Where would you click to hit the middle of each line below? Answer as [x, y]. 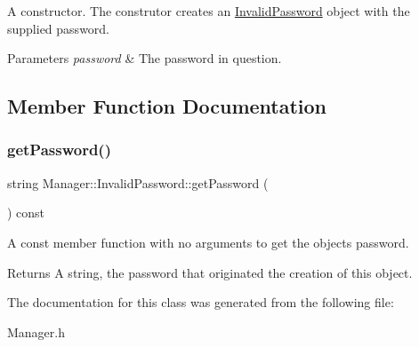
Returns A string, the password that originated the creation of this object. [210, 272]
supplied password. [59, 28]
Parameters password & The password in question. [145, 58]
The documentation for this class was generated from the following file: [201, 302]
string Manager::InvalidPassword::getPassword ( [138, 182]
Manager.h [36, 331]
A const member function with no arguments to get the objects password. [208, 242]
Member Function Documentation [167, 106]
